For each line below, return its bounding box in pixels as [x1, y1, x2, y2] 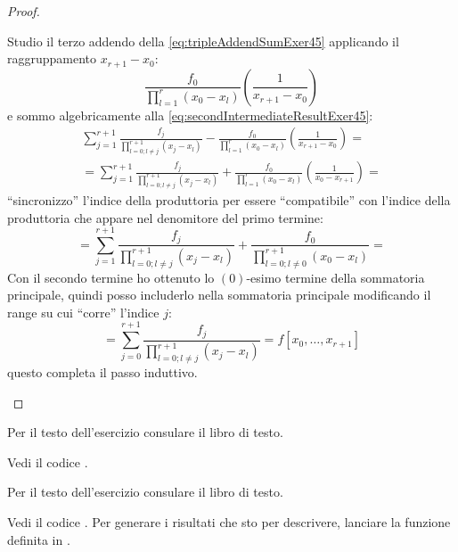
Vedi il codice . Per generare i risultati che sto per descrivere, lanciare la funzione [7, 512, 451, 531]
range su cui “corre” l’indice [7, 302, 159, 321]
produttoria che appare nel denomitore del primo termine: [7, 208, 323, 227]
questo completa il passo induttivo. [7, 362, 198, 381]
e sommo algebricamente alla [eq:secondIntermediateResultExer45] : [7, 105, 373, 124]
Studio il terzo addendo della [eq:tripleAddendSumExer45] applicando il [7, 31, 399, 50]
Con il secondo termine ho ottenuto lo [7, 268, 215, 286]
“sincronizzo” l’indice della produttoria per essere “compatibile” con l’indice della [7, 190, 451, 209]
